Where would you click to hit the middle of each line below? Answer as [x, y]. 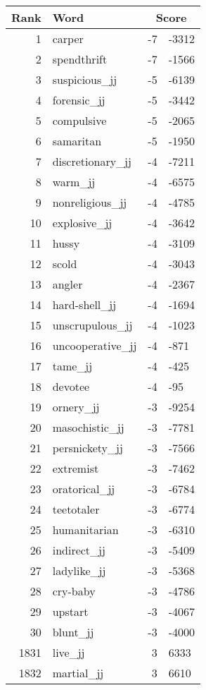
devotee [71, 386]
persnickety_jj [88, 448]
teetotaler [76, 509]
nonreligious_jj [90, 202]
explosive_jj [82, 223]
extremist [76, 468]
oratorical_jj [84, 489]
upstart [70, 611]
